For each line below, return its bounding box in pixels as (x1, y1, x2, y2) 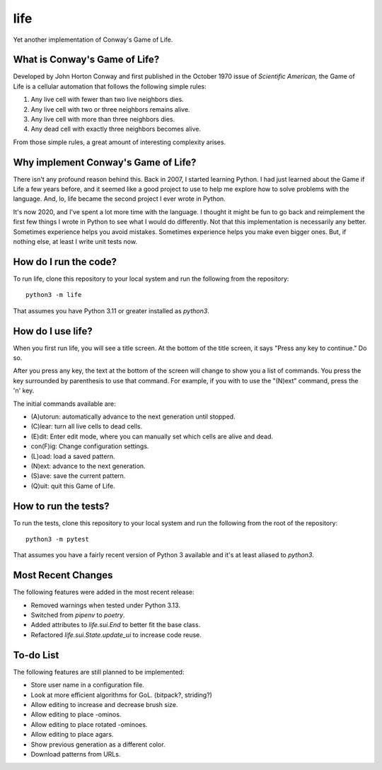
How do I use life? (13, 325, 93, 337)
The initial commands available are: (13, 399, 116, 408)
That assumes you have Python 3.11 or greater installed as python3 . (13, 306, 210, 315)
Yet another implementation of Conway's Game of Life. (13, 35, 173, 44)
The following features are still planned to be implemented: (13, 667, 185, 676)
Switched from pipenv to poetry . (30, 611, 125, 619)
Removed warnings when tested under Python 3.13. (30, 601, 180, 609)
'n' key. (13, 386, 35, 395)
